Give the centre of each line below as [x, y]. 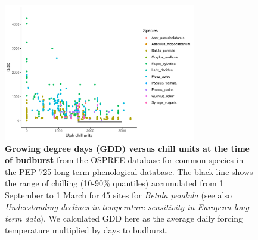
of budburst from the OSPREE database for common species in [124, 160]
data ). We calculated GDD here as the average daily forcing [133, 218]
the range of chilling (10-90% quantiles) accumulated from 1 [114, 183]
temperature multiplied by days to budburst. [87, 230]
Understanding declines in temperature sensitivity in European [118, 206]
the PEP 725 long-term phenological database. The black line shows [129, 171]
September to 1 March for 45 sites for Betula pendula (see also [118, 194]
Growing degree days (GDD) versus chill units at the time [127, 148]
